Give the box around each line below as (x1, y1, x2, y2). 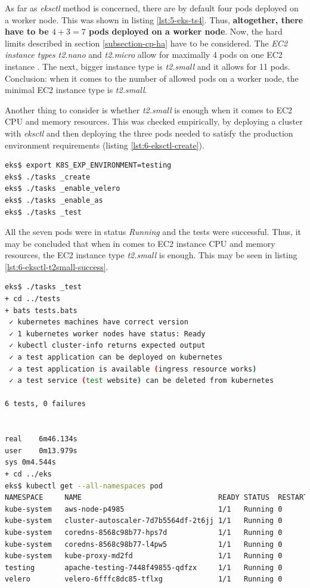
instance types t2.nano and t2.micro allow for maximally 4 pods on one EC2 (5, 48, 283, 61)
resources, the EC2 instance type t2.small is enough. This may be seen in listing (5, 249, 297, 261)
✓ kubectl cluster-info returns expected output (9, 341, 206, 350)
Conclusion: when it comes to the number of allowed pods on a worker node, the (5, 72, 299, 84)
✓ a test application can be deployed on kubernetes (9, 353, 223, 362)
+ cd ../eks (5, 469, 52, 478)
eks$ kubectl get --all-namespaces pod (5, 481, 163, 490)
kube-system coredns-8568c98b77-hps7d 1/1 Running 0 (5, 528, 283, 537)
